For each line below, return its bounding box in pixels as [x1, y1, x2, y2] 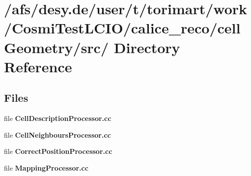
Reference [4, 56, 72, 76]
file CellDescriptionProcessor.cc [4, 113, 112, 123]
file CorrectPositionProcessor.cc [4, 146, 112, 156]
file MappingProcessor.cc [4, 162, 88, 173]
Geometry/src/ [4, 37, 109, 57]
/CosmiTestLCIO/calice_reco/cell [4, 18, 241, 38]
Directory [113, 37, 180, 57]
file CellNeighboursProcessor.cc [4, 129, 111, 140]
